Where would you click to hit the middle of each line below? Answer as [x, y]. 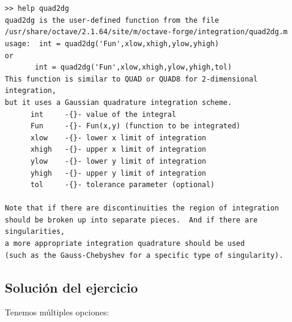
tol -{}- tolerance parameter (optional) [122, 185]
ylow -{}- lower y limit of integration [118, 161]
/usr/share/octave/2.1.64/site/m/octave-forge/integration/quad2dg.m [146, 32]
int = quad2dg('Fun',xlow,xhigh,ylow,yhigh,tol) [133, 67]
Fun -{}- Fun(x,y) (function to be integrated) [135, 126]
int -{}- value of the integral [103, 114]
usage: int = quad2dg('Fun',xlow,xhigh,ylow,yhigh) [112, 43]
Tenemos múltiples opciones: [57, 312]
